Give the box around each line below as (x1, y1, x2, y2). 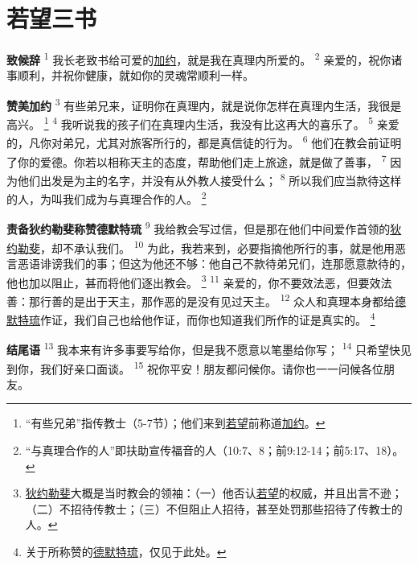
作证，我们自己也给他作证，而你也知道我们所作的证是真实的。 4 (40, 309, 375, 328)
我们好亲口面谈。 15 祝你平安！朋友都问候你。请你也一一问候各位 (39, 357, 384, 377)
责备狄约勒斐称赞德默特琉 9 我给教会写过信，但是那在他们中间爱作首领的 (6, 218, 391, 237)
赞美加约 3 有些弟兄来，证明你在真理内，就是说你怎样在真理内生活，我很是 (6, 94, 402, 113)
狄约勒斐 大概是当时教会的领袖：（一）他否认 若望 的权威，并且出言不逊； (25, 485, 403, 501)
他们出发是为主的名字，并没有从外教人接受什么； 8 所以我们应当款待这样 (17, 169, 402, 188)
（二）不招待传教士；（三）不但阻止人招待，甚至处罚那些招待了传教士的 (25, 500, 403, 517)
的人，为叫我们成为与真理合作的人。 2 (6, 188, 207, 207)
